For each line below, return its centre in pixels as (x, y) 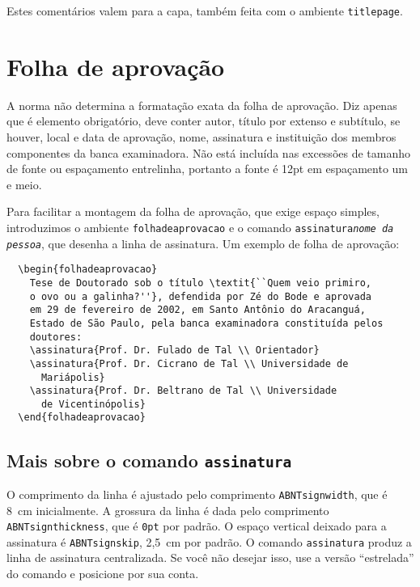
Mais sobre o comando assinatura (149, 460)
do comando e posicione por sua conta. (103, 574)
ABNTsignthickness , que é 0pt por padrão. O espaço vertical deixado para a (197, 526)
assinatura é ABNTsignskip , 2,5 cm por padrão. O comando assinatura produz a (209, 541)
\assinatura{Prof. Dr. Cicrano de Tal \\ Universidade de (189, 363)
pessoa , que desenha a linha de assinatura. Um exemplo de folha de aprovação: (203, 243)
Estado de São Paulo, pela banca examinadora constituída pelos (206, 323)
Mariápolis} (73, 377)
